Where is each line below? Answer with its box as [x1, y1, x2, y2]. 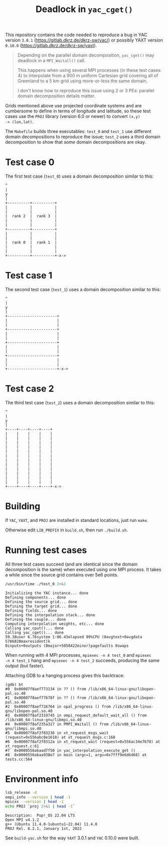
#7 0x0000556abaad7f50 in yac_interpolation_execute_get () [5, 748, 136, 753]
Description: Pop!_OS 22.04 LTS [5, 813, 75, 818]
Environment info [5, 773, 79, 785]
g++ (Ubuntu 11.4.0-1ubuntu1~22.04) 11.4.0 [5, 822, 98, 827]
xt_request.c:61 [5, 744, 39, 749]
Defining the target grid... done [5, 604, 78, 609]
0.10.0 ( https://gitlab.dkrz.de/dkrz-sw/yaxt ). [5, 43, 97, 49]
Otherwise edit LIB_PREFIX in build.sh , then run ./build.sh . [5, 527, 128, 533]
